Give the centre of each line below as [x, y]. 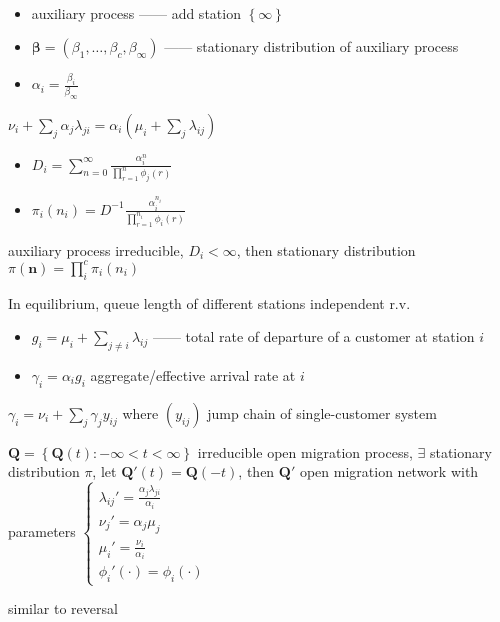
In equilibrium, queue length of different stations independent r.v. [209, 302]
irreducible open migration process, [305, 451]
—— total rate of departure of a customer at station [313, 336]
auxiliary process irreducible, [96, 249]
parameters [42, 531]
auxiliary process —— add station [136, 12]
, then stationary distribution [326, 249]
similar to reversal [63, 608]
